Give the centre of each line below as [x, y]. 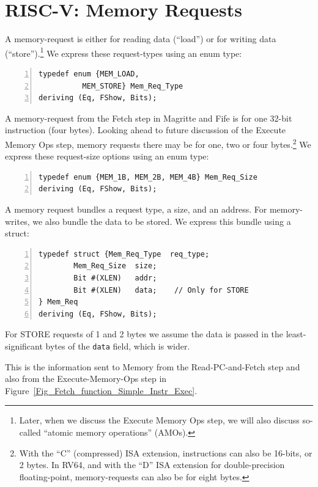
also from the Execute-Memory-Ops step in [86, 379]
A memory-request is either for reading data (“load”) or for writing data [141, 39]
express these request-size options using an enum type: [107, 156]
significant [24, 346]
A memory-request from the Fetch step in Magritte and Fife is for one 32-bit [149, 118]
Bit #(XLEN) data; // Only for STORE [161, 290]
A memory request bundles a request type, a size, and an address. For [136, 209]
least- [296, 334]
